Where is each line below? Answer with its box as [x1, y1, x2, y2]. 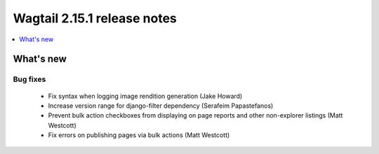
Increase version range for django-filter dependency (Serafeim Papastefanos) [48, 101, 274, 110]
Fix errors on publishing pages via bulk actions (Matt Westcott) [48, 131, 230, 139]
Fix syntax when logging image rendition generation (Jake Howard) [48, 92, 243, 100]
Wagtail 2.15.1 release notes [13, 10, 177, 26]
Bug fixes [13, 74, 46, 84]
